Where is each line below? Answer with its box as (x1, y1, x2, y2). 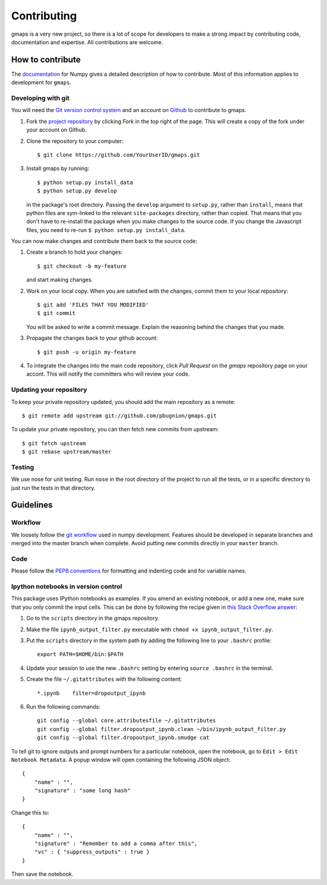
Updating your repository (11, 385, 87, 394)
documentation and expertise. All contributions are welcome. (11, 38, 163, 45)
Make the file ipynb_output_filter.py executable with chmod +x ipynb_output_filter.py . (26, 626, 274, 633)
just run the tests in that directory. (11, 484, 96, 491)
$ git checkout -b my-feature (37, 262, 127, 270)
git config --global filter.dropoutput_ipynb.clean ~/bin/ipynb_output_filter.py (37, 726, 286, 732)
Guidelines (11, 500, 53, 510)
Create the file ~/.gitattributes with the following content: (26, 675, 182, 683)
